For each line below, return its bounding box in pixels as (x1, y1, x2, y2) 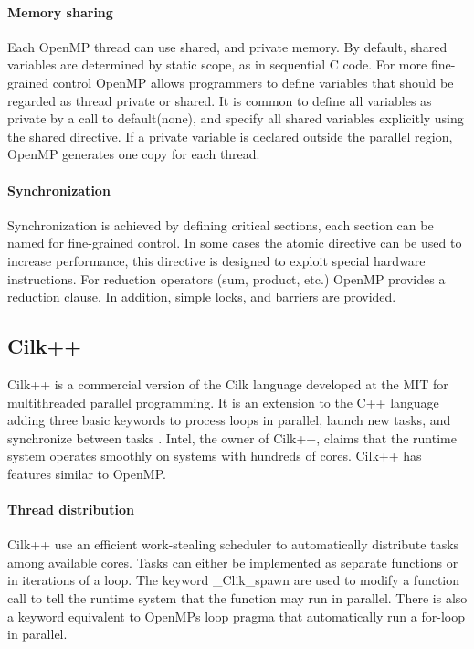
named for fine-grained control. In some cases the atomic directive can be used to (7, 233, 462, 252)
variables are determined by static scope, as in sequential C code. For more (7, 55, 427, 74)
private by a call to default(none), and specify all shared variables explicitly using (7, 109, 464, 128)
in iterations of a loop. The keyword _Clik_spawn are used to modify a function (7, 570, 460, 590)
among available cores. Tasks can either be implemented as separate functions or (7, 552, 458, 571)
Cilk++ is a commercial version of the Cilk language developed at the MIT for (7, 374, 448, 393)
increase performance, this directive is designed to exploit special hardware (7, 250, 426, 270)
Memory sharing (7, 2, 113, 21)
